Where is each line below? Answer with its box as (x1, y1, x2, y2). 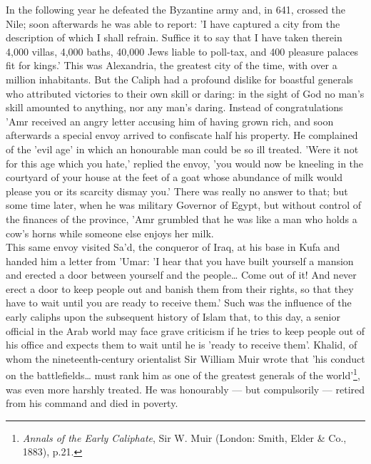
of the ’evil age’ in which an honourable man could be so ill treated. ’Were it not (6, 141, 359, 156)
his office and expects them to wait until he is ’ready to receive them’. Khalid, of (6, 337, 357, 352)
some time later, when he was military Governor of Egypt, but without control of (6, 197, 362, 212)
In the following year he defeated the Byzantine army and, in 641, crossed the (6, 2, 346, 16)
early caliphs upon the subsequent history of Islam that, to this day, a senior (6, 309, 340, 324)
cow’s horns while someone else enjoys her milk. (6, 225, 214, 240)
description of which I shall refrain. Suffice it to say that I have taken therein (6, 30, 342, 45)
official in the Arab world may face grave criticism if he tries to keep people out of (6, 323, 365, 338)
